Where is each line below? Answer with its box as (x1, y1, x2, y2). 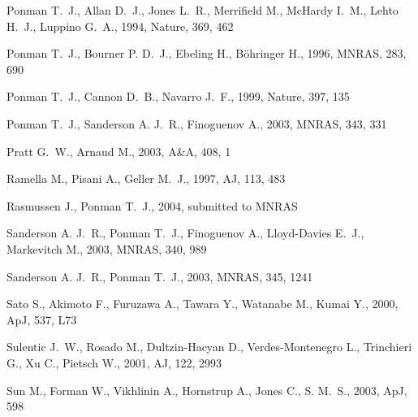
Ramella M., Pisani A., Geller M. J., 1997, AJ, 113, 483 (6, 170, 286, 187)
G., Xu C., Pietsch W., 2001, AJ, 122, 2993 (6, 354, 222, 371)
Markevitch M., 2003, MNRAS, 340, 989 (6, 240, 207, 257)
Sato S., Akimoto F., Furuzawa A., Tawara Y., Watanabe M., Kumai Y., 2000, (6, 295, 399, 312)
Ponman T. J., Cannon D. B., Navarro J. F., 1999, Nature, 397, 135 (6, 88, 350, 105)
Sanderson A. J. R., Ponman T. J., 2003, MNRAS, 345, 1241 (6, 267, 313, 285)
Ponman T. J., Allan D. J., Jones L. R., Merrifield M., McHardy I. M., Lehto (6, 2, 399, 18)
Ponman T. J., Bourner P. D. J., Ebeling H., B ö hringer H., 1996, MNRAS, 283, (6, 45, 407, 62)
